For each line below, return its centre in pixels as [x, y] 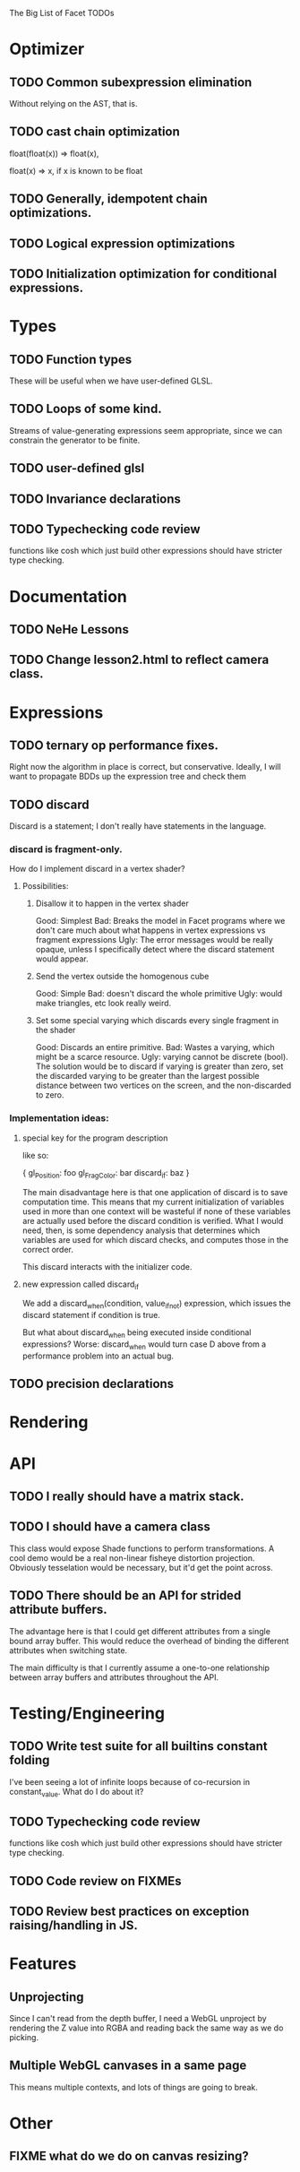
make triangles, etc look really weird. [103, 1004]
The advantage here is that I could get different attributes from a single [140, 1631]
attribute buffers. [58, 1610]
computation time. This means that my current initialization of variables [153, 1202]
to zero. [50, 1095]
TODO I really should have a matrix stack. [127, 1496]
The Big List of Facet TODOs [62, 13]
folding [30, 1760]
